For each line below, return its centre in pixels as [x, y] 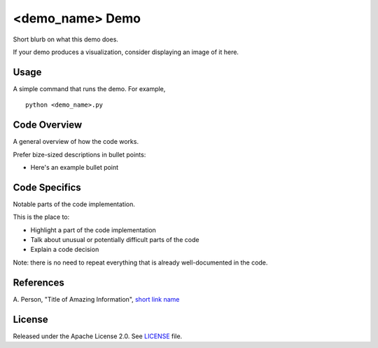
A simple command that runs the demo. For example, [89, 88]
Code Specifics [47, 187]
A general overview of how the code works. [76, 142]
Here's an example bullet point [75, 167]
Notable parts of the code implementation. [74, 204]
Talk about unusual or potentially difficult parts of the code [115, 240]
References [38, 282]
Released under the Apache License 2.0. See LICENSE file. [98, 336]
